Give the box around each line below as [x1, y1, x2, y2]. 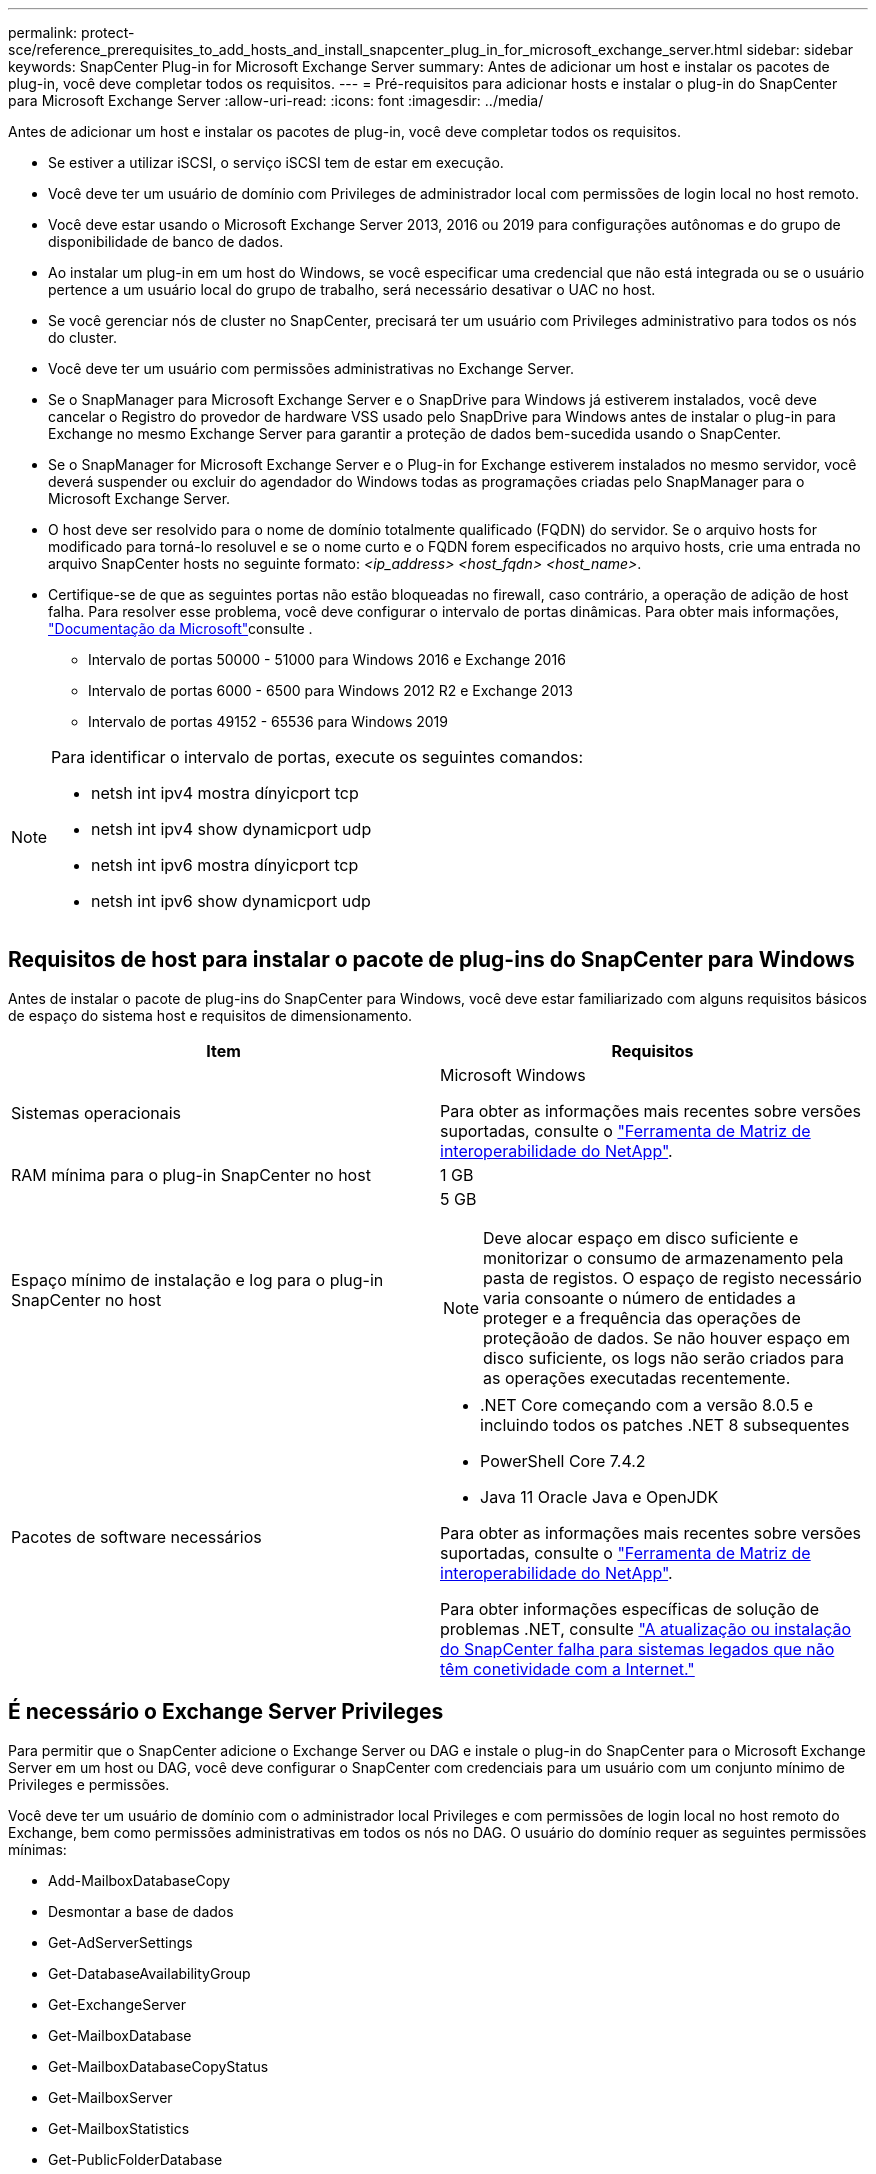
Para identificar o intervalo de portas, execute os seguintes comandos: [51, 747, 584, 767]
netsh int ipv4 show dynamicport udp [91, 819, 372, 839]
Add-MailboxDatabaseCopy [48, 1871, 231, 1889]
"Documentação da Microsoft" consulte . [48, 620, 313, 637]
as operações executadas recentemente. [483, 1367, 791, 1388]
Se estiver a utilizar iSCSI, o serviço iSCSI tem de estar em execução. [48, 154, 504, 171]
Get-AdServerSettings [48, 1933, 193, 1951]
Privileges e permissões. [8, 1775, 170, 1793]
